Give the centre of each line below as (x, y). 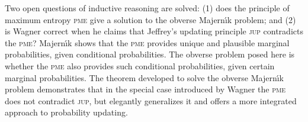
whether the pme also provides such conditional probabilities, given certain (140, 65)
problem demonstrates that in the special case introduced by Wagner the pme (145, 89)
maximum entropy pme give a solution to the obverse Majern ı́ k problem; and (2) (150, 19)
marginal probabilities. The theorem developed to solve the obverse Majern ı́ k (145, 77)
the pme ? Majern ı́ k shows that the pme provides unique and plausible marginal (147, 42)
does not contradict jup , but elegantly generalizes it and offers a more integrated (151, 100)
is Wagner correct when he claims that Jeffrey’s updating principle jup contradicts (154, 31)
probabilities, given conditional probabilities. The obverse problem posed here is (150, 54)
